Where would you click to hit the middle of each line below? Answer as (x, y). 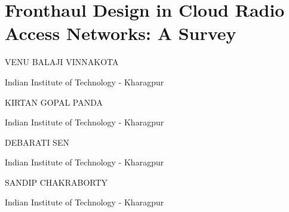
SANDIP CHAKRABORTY (56, 182)
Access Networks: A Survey (121, 33)
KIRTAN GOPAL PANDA (54, 102)
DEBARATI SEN (37, 142)
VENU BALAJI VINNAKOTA (62, 62)
